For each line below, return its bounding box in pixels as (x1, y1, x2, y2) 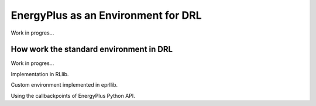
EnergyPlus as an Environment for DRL (11, 9, 202, 22)
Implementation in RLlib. (11, 70, 69, 77)
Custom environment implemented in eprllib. (11, 81, 118, 88)
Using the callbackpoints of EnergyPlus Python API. (11, 92, 136, 99)
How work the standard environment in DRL (11, 45, 173, 54)
